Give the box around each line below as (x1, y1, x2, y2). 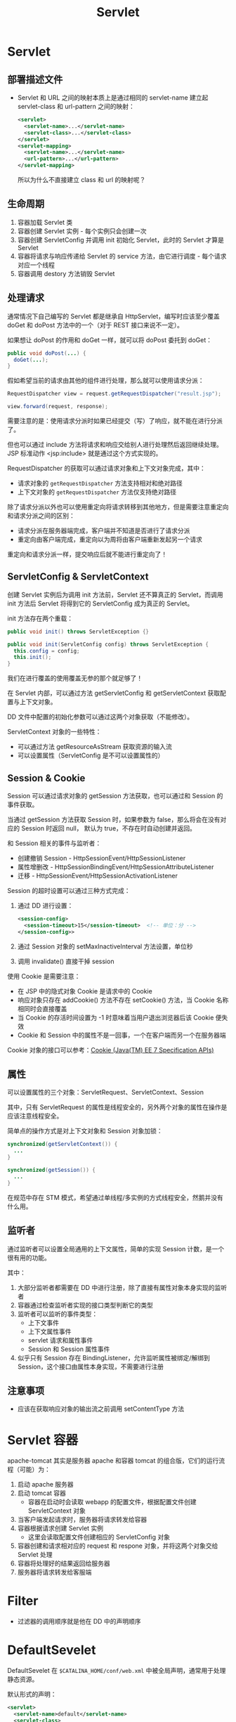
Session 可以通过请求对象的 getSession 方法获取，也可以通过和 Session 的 (7, 792, 223, 800)
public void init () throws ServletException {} (7, 628, 150, 635)
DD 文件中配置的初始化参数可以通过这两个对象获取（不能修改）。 (7, 712, 194, 721)
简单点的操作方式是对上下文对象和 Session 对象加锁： (7, 1127, 163, 1135)
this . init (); (13, 654, 52, 661)
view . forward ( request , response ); (7, 403, 109, 410)
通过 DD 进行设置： (17, 901, 74, 910)
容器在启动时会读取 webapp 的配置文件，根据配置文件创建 (27, 1498, 197, 1506)
